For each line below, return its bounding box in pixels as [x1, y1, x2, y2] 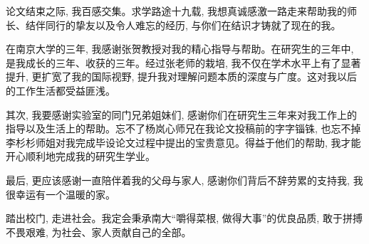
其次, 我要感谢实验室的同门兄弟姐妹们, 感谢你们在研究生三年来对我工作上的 [6, 107, 358, 122]
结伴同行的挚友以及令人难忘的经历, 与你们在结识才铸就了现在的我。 [25, 17, 341, 32]
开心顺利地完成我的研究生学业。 [6, 149, 155, 164]
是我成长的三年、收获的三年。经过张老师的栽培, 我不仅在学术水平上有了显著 [6, 55, 361, 70]
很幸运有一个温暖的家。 [6, 186, 115, 201]
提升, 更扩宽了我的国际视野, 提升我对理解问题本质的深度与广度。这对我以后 [6, 69, 358, 84]
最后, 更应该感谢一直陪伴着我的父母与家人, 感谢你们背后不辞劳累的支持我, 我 [6, 172, 363, 187]
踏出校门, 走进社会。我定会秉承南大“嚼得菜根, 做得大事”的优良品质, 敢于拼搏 [6, 211, 363, 226]
